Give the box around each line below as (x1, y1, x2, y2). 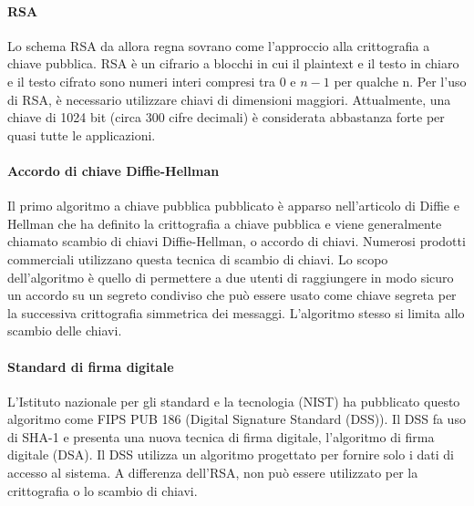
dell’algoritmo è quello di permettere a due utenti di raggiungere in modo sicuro (7, 267, 454, 286)
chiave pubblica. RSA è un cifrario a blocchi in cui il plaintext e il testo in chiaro (7, 54, 459, 73)
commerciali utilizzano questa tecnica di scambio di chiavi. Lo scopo (7, 249, 388, 268)
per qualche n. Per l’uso (334, 71, 467, 90)
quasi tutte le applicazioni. (7, 125, 156, 144)
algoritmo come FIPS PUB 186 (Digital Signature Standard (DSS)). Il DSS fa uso (7, 409, 466, 429)
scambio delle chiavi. (7, 321, 122, 340)
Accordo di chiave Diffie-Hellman (7, 160, 220, 180)
